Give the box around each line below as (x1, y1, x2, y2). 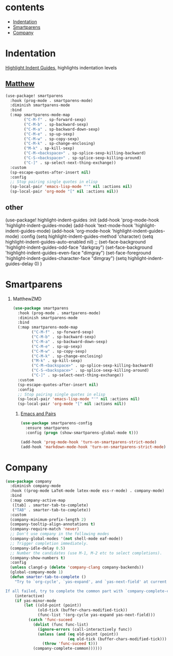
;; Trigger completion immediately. (10, 541, 89, 546)
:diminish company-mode (10, 484, 61, 489)
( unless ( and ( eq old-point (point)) (38, 631, 118, 637)
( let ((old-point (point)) (24, 603, 82, 608)
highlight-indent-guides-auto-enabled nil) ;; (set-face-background (5, 238, 146, 245)
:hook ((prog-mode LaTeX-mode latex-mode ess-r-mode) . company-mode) (10, 488, 165, 493)
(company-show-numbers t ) (10, 555, 66, 560)
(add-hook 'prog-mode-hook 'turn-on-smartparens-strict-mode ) (20, 439, 157, 444)
